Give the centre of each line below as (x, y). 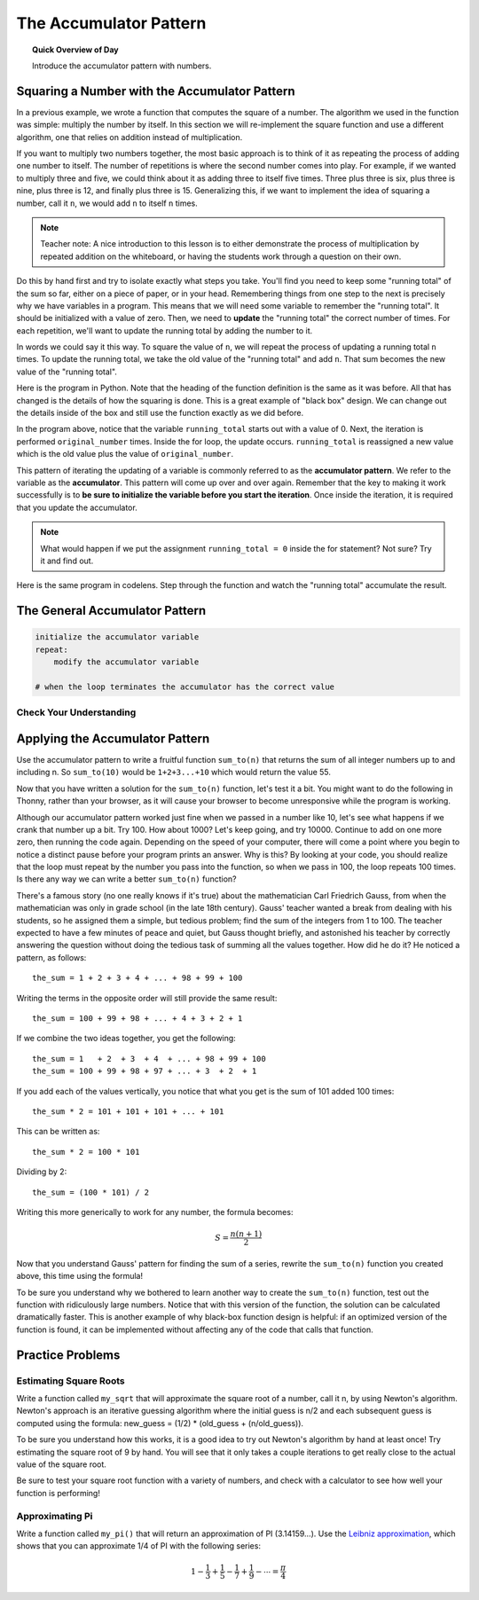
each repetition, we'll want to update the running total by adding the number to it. (165, 330)
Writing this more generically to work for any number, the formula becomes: (155, 1212)
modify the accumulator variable (126, 662)
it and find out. (67, 561)
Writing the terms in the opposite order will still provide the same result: (147, 998)
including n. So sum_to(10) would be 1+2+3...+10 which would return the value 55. (174, 773)
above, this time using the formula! (80, 1276)
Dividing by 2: (42, 1172)
